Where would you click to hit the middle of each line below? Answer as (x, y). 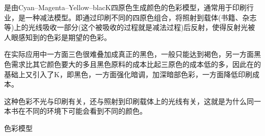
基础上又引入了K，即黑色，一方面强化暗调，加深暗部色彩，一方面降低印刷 (128, 74)
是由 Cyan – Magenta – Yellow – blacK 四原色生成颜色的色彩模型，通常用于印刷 (125, 7)
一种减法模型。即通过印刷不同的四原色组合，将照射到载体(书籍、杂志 (141, 17)
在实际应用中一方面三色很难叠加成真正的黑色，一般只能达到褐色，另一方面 (129, 54)
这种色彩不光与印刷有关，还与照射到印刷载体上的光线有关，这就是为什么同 (129, 101)
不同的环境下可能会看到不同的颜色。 (86, 111)
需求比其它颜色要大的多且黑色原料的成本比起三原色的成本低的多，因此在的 (136, 64)
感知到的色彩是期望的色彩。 (64, 37)
